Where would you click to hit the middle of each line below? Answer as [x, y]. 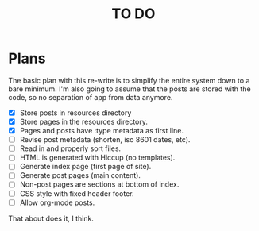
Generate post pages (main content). [80, 175]
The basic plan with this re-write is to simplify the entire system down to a [129, 80]
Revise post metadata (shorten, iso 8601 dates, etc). [105, 140]
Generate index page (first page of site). [85, 167]
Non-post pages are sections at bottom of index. [99, 184]
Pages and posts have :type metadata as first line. [102, 131]
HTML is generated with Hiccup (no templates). [97, 158]
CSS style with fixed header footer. [77, 193]
